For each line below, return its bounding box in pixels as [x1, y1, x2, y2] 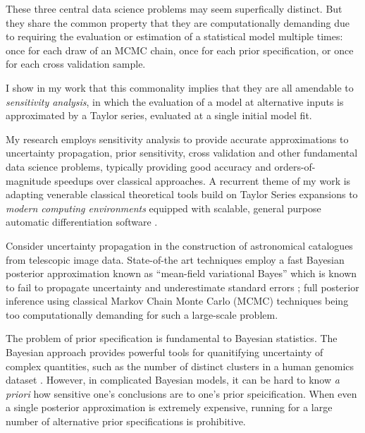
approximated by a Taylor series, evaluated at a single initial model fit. [6, 108, 312, 123]
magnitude [6, 173, 51, 188]
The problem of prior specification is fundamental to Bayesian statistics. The [6, 331, 338, 346]
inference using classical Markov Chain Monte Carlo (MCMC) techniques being [6, 293, 349, 308]
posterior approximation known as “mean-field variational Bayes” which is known [6, 266, 357, 281]
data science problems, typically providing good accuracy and [6, 159, 271, 173]
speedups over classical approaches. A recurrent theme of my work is [54, 173, 351, 188]
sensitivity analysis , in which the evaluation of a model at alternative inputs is [6, 94, 344, 109]
